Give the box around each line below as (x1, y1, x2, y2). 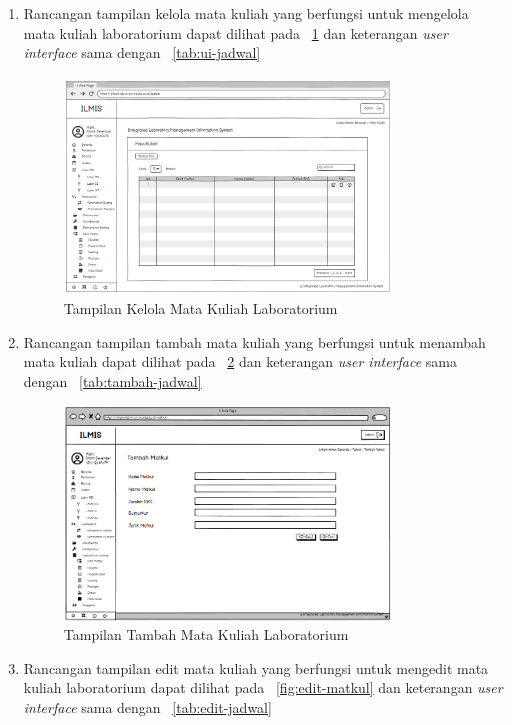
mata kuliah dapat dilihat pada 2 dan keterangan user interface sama (23, 351, 457, 372)
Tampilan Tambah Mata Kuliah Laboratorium (63, 624, 349, 645)
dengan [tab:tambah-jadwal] (23, 370, 202, 391)
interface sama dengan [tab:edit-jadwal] (23, 696, 272, 717)
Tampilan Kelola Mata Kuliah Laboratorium (63, 297, 338, 318)
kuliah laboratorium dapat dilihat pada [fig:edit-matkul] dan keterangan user (23, 677, 503, 698)
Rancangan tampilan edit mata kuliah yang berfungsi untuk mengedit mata (23, 657, 489, 678)
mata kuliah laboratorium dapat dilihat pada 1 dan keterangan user (23, 22, 448, 43)
